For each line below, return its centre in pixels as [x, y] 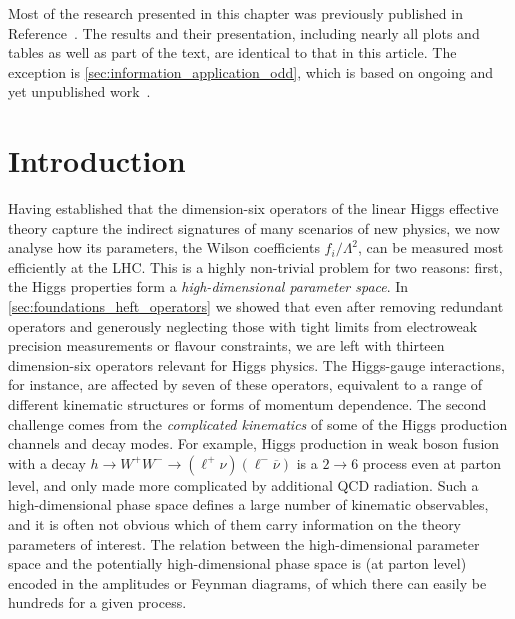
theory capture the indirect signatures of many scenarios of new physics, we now [254, 227]
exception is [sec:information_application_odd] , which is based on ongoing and [250, 71]
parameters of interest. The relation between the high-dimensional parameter [244, 543]
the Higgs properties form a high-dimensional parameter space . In [208, 286]
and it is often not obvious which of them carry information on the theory [235, 524]
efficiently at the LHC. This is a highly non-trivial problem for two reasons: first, [255, 266]
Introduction [97, 160]
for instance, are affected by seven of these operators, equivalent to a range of [245, 384]
